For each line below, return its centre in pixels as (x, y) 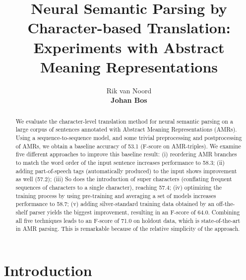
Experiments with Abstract (129, 47)
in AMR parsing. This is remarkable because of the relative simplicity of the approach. (128, 229)
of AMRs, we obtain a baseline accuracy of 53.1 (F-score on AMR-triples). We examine (128, 146)
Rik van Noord (129, 90)
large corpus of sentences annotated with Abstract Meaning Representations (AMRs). (126, 129)
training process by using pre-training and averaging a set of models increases (116, 195)
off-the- (226, 204)
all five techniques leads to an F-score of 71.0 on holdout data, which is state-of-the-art (128, 220)
